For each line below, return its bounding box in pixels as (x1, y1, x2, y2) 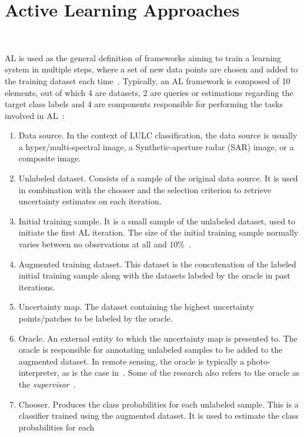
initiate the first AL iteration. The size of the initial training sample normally (18, 226, 299, 239)
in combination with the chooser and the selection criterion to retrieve (18, 183, 272, 196)
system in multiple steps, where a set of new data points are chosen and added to (5, 63, 298, 75)
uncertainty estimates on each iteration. (18, 195, 162, 207)
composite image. (18, 152, 81, 164)
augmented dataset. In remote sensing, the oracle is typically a (18, 355, 245, 367)
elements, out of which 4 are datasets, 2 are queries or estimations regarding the (5, 86, 293, 98)
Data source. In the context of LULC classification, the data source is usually (18, 129, 298, 141)
